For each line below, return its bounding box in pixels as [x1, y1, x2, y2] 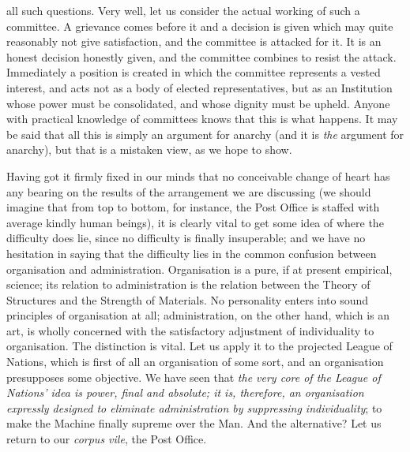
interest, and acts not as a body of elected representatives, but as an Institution [6, 79, 393, 95]
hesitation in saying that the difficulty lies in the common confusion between [6, 245, 377, 261]
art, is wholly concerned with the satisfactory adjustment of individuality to [6, 322, 374, 338]
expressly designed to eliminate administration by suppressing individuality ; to [6, 399, 382, 416]
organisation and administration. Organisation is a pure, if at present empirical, [6, 260, 393, 277]
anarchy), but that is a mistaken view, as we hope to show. [6, 141, 292, 158]
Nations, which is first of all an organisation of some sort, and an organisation [6, 353, 384, 370]
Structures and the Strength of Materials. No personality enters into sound [6, 291, 368, 308]
